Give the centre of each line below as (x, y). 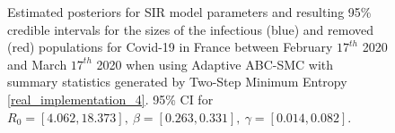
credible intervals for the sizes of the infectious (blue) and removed (191, 29)
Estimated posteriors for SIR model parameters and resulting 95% (189, 12)
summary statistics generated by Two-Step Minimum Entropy (177, 82)
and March (37, 64)
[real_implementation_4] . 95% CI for (110, 99)
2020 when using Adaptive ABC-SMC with (215, 64)
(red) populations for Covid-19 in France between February (170, 47)
